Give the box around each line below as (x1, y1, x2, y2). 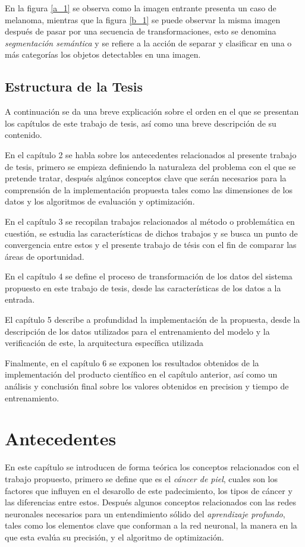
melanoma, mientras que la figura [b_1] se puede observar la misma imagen (5, 13, 281, 26)
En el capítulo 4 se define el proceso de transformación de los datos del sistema (5, 270, 293, 282)
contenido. (5, 128, 42, 141)
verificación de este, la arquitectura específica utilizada (5, 337, 203, 349)
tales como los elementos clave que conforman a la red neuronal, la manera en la (5, 519, 297, 532)
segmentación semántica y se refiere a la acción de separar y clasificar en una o (5, 36, 292, 49)
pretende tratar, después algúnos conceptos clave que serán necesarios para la (5, 172, 287, 184)
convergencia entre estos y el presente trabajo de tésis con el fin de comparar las (5, 238, 297, 251)
